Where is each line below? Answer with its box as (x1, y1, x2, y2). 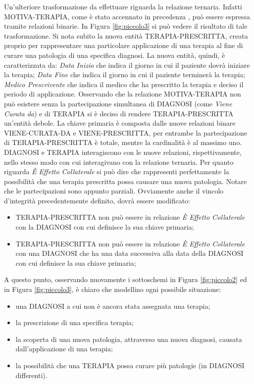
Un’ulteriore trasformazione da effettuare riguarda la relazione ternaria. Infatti (4, 1, 242, 11)
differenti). (15, 370, 48, 380)
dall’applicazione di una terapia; (15, 343, 113, 354)
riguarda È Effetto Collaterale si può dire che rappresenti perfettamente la (4, 166, 229, 177)
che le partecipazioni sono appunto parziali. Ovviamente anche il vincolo (4, 186, 224, 196)
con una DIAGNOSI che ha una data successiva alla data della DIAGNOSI (15, 248, 244, 258)
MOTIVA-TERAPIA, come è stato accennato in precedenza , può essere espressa (4, 11, 250, 21)
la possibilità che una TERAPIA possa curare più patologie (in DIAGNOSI (15, 360, 245, 370)
